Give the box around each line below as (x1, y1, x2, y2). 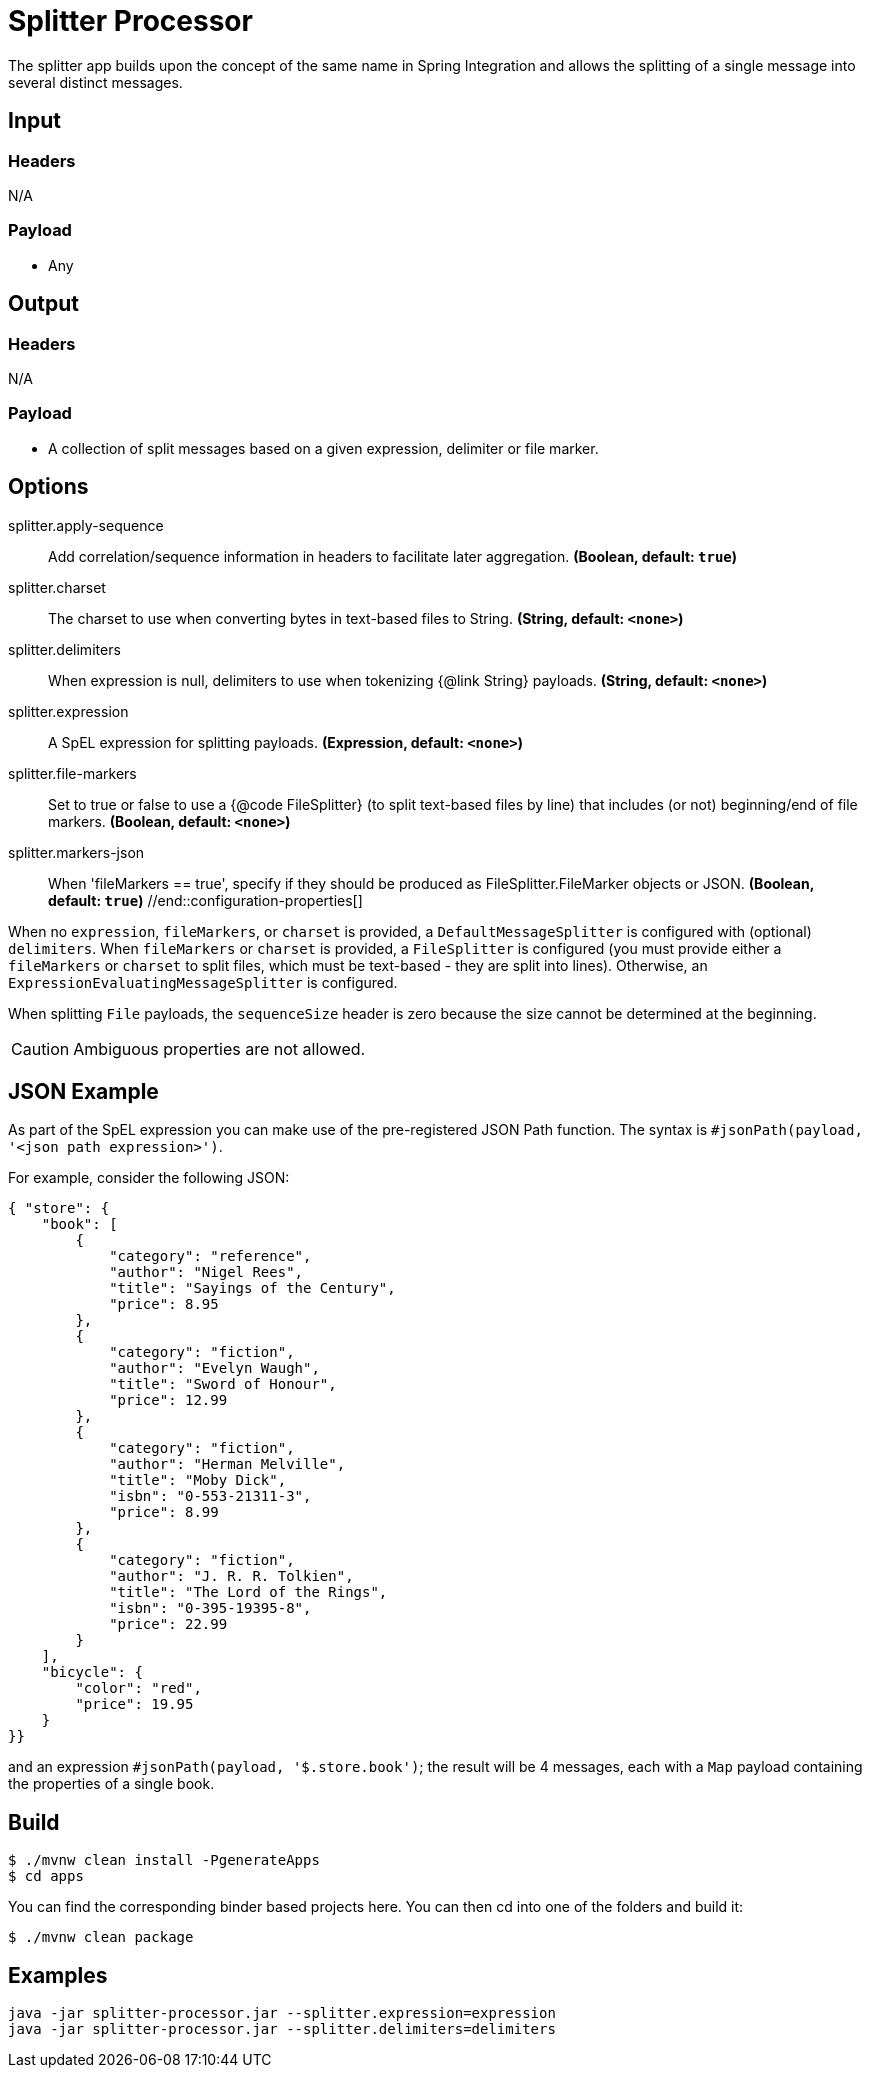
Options (8, 474, 89, 500)
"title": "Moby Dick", (109, 1472, 287, 1489)
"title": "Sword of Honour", (109, 1376, 337, 1393)
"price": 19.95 (75, 1696, 194, 1713)
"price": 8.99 (109, 1504, 219, 1521)
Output (8, 291, 79, 317)
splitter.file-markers (8, 764, 137, 782)
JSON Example (8, 1078, 159, 1104)
